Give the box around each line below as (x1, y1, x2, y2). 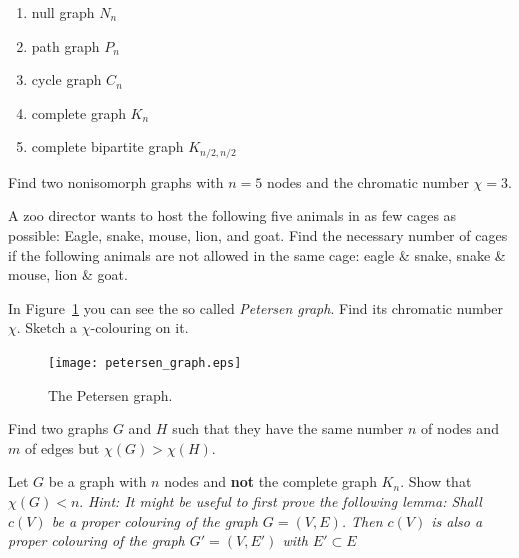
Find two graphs (8, 418, 109, 439)
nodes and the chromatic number (266, 171, 469, 192)
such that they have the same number (172, 418, 404, 439)
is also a (431, 510, 483, 531)
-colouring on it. (90, 317, 189, 338)
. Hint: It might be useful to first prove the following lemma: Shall (79, 491, 482, 512)
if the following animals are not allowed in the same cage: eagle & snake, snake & (8, 244, 506, 265)
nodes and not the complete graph (164, 471, 377, 492)
